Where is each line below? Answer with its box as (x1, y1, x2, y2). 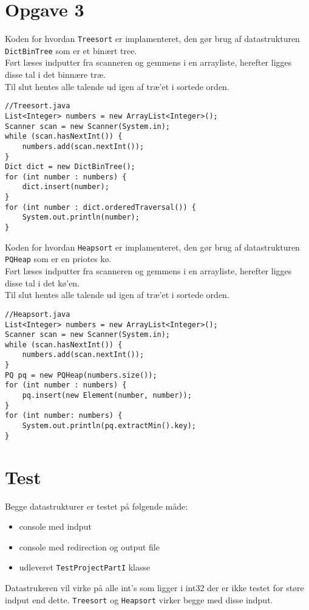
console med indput (19, 520, 92, 533)
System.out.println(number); (22, 213, 140, 222)
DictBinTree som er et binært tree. (5, 44, 137, 57)
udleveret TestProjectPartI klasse (19, 561, 151, 574)
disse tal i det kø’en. (5, 276, 80, 289)
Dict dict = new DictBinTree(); (5, 162, 135, 172)
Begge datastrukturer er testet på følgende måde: (5, 499, 188, 512)
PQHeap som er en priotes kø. (5, 252, 112, 265)
